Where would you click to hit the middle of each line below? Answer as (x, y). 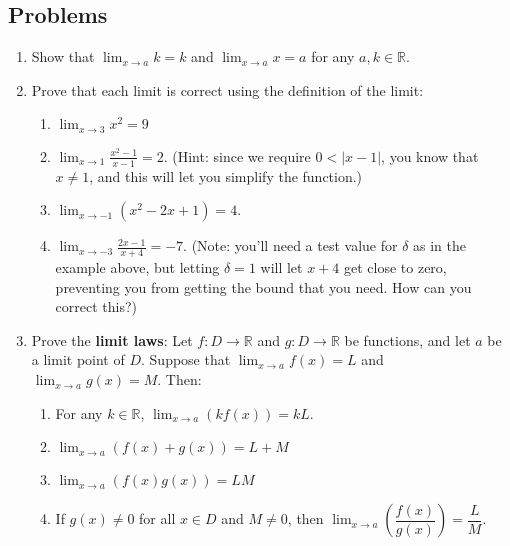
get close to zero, (395, 267)
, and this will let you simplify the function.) (226, 175)
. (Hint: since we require (237, 155)
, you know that (430, 155)
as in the (439, 245)
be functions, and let (407, 339)
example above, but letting (137, 267)
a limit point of (78, 359)
